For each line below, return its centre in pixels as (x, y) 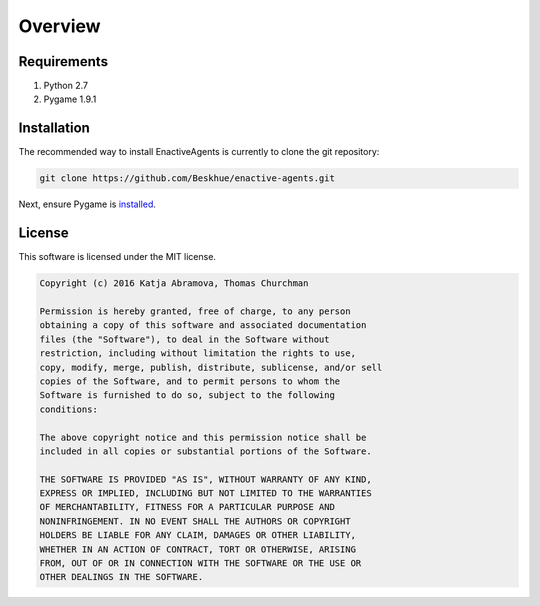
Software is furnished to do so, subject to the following (187, 395)
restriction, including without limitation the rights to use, (198, 353)
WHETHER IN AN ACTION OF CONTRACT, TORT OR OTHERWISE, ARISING (198, 549)
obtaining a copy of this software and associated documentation (203, 325)
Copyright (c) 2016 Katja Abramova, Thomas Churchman (174, 283)
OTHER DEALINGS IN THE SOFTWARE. (121, 577)
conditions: (69, 409)
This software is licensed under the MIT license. (117, 257)
